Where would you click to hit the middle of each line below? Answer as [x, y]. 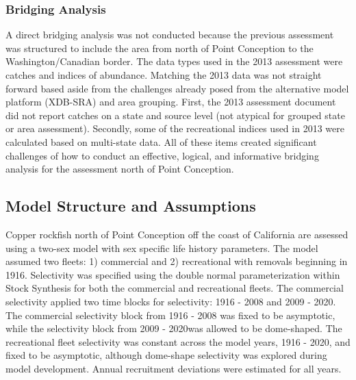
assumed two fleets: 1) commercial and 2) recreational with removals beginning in [177, 261]
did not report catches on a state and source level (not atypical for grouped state [175, 115]
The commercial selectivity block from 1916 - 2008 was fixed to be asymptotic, [170, 315]
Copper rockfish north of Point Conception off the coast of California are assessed [177, 234]
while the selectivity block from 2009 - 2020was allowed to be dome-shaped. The [174, 328]
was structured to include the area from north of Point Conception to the [160, 48]
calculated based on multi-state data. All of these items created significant [161, 141]
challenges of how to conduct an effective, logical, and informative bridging [162, 155]
